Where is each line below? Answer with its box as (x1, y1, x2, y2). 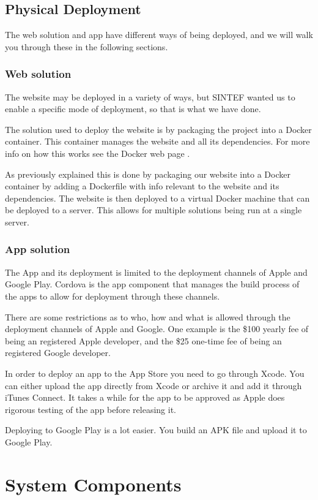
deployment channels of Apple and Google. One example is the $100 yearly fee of (5, 322, 309, 335)
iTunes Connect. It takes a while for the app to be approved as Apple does (5, 391, 285, 404)
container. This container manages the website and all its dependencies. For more (5, 135, 310, 148)
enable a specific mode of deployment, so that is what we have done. (5, 102, 261, 115)
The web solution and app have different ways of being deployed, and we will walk (5, 28, 313, 41)
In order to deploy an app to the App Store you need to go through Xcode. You (5, 366, 305, 379)
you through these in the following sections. (5, 40, 168, 53)
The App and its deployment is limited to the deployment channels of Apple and (5, 265, 308, 278)
